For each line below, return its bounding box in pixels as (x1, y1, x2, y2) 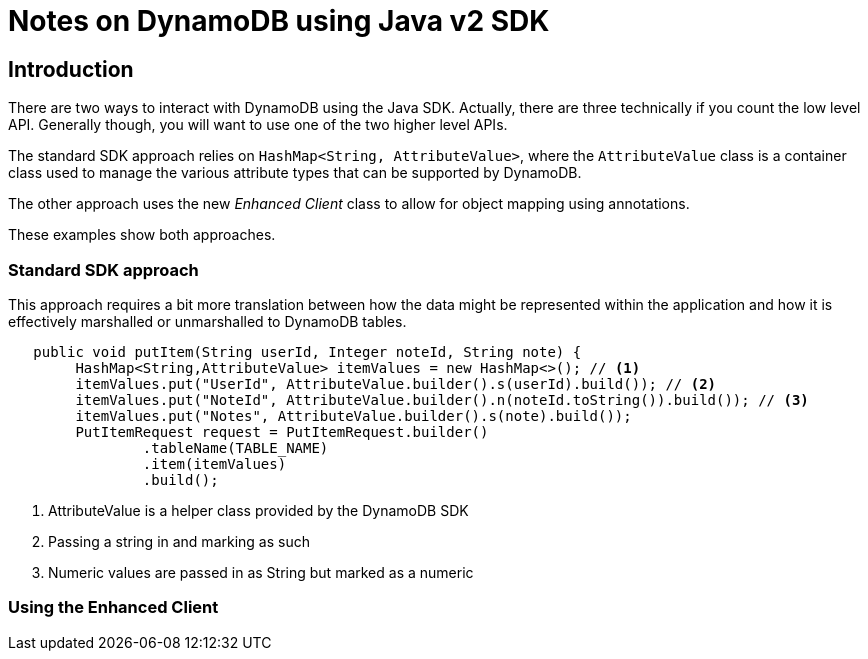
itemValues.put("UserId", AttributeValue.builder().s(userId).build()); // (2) (75, 375, 717, 392)
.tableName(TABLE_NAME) (142, 439, 329, 456)
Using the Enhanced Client (8, 597, 219, 618)
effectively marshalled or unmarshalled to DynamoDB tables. (8, 312, 407, 330)
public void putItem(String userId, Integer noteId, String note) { (33, 343, 582, 360)
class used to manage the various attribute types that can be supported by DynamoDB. (8, 164, 582, 182)
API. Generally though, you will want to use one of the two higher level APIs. (8, 116, 508, 134)
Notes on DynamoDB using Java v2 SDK (8, 4, 550, 38)
